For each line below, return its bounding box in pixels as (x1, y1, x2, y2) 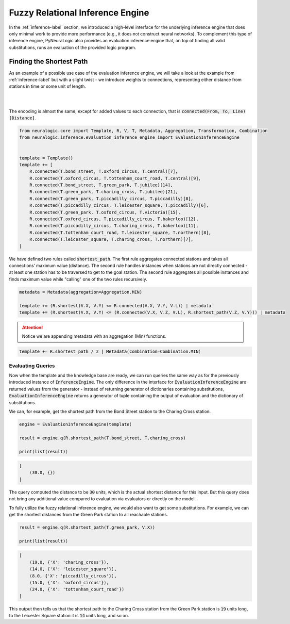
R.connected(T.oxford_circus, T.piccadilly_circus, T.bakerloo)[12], (29, 216, 199, 222)
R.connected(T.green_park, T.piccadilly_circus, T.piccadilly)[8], (29, 196, 194, 201)
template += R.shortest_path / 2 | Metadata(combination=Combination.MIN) (19, 349, 202, 354)
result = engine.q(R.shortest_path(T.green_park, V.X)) (19, 525, 155, 530)
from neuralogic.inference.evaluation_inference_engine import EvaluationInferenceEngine (19, 135, 240, 140)
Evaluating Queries (9, 362, 55, 369)
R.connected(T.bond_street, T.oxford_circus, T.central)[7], (29, 169, 178, 174)
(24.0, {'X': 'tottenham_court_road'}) (29, 587, 125, 592)
